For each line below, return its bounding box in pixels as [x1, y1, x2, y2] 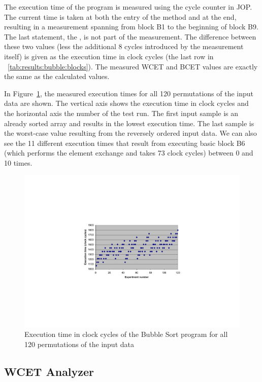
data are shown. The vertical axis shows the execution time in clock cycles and [4, 98, 249, 108]
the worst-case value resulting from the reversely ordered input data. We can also [4, 128, 257, 138]
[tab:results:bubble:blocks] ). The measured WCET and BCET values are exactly [8, 61, 258, 71]
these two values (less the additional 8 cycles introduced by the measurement [4, 41, 244, 52]
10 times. [4, 157, 32, 168]
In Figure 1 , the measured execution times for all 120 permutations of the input [4, 88, 253, 98]
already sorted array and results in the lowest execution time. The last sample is [4, 118, 254, 128]
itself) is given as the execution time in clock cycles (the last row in [4, 51, 214, 61]
